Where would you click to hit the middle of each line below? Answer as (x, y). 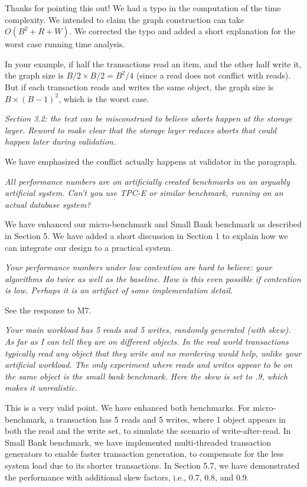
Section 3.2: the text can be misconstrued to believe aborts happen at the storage (148, 118)
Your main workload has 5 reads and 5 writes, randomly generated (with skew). (148, 330)
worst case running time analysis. (65, 44)
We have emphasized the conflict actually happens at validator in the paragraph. (151, 161)
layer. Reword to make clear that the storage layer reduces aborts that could (141, 130)
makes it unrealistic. (41, 388)
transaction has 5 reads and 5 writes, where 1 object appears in (171, 419)
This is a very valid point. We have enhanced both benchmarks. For (128, 408)
